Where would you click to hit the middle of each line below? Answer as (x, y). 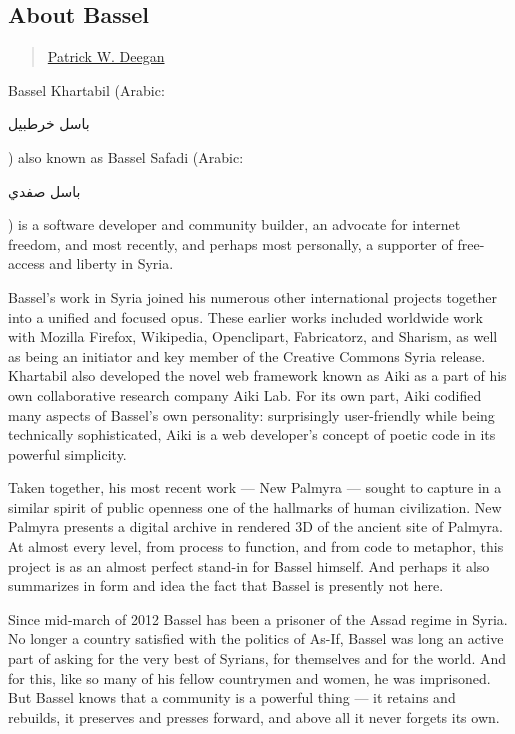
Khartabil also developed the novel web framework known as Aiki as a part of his (257, 375)
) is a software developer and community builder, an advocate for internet (234, 224)
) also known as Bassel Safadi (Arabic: (126, 156)
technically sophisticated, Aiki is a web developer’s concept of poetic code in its (252, 434)
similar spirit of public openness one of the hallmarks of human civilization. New (255, 506)
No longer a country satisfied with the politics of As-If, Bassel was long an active (256, 638)
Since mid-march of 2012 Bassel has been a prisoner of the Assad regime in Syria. (258, 618)
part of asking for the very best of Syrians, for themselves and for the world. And (257, 658)
